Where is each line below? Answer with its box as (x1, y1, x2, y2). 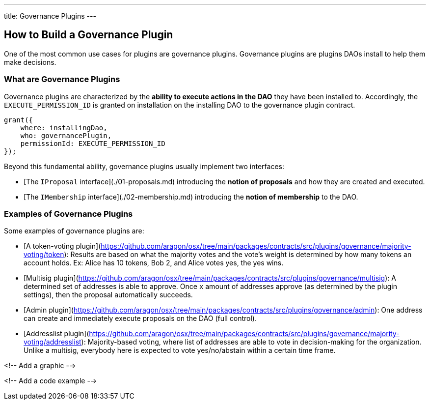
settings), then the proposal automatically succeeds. (24, 290, 193, 299)
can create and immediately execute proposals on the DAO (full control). (24, 314, 257, 323)
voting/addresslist (24, 338, 81, 346)
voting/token (24, 250, 64, 259)
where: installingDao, (20, 123, 107, 132)
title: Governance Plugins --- (4, 12, 96, 20)
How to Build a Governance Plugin (4, 29, 173, 41)
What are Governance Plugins (4, 74, 120, 85)
